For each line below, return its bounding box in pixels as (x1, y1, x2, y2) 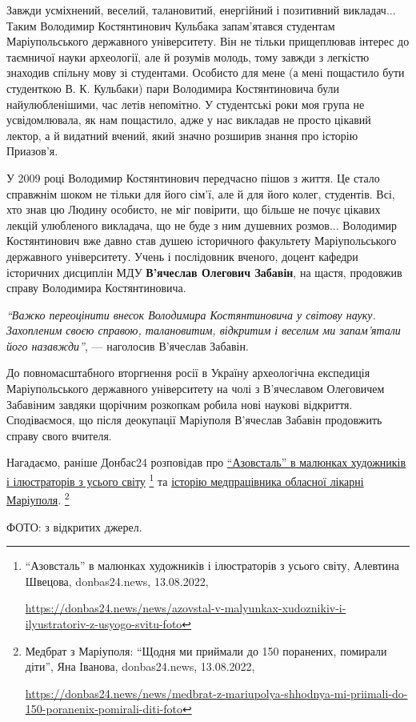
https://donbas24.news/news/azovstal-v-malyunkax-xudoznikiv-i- (25, 600, 346, 616)
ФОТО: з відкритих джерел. (6, 518, 142, 535)
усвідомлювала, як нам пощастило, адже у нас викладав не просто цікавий (6, 111, 371, 128)
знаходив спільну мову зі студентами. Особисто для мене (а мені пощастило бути (6, 64, 405, 81)
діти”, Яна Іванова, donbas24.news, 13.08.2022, (25, 658, 255, 675)
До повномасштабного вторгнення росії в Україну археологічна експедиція (6, 364, 370, 381)
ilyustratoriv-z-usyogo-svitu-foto (25, 615, 182, 632)
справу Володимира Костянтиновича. (6, 279, 186, 296)
